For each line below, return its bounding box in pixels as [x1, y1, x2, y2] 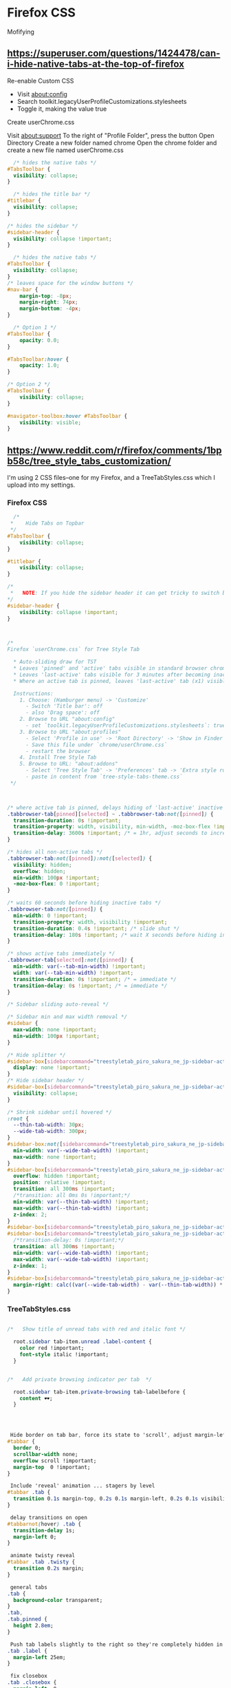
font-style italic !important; [19, 1351, 109, 1358]
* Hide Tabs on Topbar [10, 520, 85, 527]
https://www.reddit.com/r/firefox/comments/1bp [7, 444, 222, 456]
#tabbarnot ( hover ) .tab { [7, 1520, 81, 1528]
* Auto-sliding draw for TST [13, 659, 97, 666]
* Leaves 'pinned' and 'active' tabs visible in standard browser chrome [13, 665, 229, 672]
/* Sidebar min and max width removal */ [7, 1013, 128, 1020]
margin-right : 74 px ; [19, 299, 78, 306]
